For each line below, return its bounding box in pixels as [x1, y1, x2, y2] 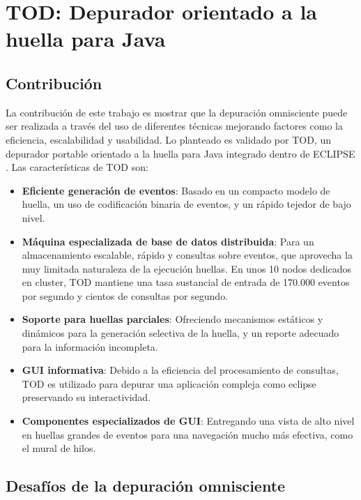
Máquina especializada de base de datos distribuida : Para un [22, 234, 314, 248]
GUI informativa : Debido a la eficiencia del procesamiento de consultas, [22, 363, 339, 377]
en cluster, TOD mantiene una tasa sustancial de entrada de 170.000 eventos [22, 275, 350, 289]
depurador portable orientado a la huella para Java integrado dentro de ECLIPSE [6, 146, 355, 160]
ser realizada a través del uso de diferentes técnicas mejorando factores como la [6, 119, 344, 133]
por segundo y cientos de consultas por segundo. [22, 288, 229, 303]
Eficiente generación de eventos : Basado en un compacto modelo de [22, 183, 330, 197]
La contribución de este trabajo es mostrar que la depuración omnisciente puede [6, 105, 348, 119]
